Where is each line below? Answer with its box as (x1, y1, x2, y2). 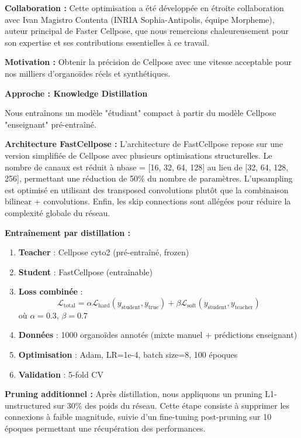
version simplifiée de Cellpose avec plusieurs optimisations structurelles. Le (5, 149, 272, 161)
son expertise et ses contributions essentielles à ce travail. (5, 36, 209, 48)
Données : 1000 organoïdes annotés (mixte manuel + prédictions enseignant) (18, 328, 297, 341)
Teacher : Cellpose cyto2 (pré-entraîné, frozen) (18, 246, 189, 258)
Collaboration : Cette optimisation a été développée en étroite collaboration (5, 2, 284, 13)
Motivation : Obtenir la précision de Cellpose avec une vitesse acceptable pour (5, 56, 292, 68)
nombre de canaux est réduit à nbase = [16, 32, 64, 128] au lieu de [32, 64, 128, (5, 160, 289, 173)
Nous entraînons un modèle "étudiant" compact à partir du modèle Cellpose (5, 107, 276, 119)
